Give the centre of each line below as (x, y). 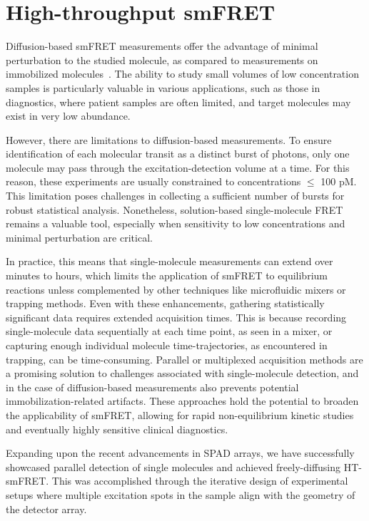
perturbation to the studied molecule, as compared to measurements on (162, 60)
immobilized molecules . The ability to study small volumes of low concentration (182, 74)
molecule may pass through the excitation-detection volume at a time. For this (178, 167)
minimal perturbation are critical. (79, 237)
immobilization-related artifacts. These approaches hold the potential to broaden (182, 401)
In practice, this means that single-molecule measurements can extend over (170, 261)
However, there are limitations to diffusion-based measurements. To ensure (169, 139)
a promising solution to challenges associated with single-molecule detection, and (182, 373)
